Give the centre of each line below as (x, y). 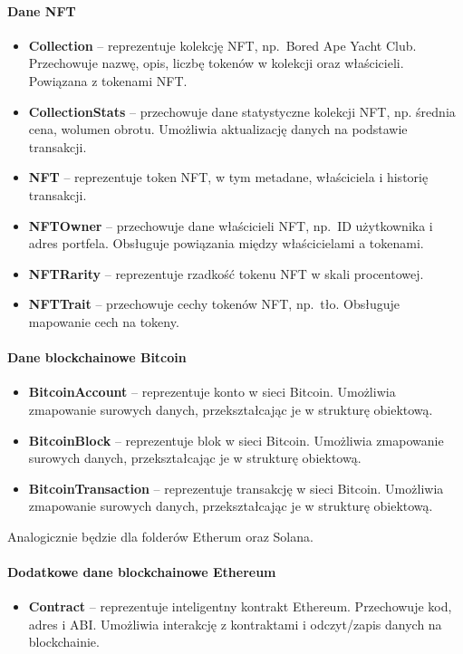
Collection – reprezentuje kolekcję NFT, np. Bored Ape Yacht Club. (222, 45)
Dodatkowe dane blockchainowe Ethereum (142, 572)
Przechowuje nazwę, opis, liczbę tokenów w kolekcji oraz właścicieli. (216, 63)
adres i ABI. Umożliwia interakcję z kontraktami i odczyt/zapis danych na (235, 624)
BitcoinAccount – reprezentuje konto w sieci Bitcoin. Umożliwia (212, 392)
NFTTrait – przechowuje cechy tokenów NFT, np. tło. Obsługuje (214, 304)
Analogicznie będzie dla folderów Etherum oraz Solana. (160, 536)
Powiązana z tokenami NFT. (108, 80)
